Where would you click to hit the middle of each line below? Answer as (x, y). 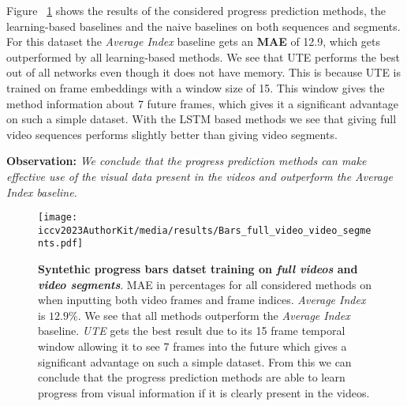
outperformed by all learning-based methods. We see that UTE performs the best (203, 56)
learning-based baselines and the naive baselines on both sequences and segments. (203, 26)
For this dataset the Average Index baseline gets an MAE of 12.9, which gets (194, 41)
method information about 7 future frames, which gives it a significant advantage (202, 103)
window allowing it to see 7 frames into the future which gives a (192, 346)
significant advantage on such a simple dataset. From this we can (195, 361)
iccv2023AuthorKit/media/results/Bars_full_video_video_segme (205, 230)
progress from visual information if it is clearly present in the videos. (204, 392)
